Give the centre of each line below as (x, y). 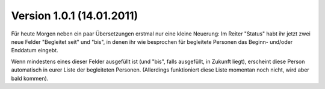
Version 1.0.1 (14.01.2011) (75, 16)
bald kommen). (30, 78)
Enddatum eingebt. (35, 51)
